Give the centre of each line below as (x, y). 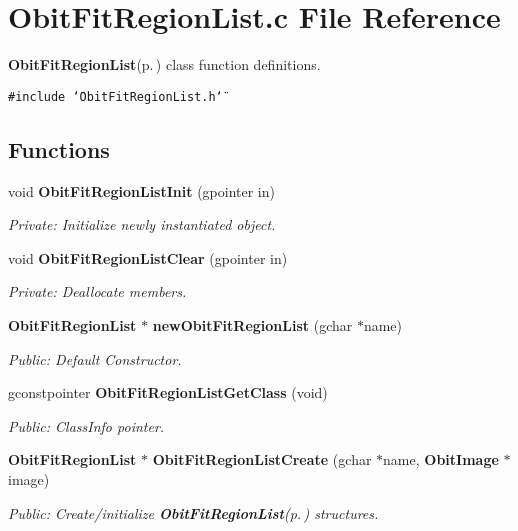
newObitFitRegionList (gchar (252, 324)
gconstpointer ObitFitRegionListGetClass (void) (168, 392)
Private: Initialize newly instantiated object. (142, 224)
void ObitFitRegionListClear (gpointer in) (148, 257)
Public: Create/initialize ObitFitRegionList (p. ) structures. (193, 512)
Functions (59, 148)
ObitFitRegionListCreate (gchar (262, 459)
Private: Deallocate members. (97, 291)
